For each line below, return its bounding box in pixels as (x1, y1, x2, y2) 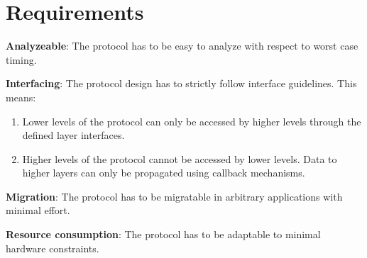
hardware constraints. (6, 240, 99, 255)
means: (6, 89, 36, 104)
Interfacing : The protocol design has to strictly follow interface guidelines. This (6, 76, 357, 91)
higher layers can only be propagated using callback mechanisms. (22, 165, 305, 180)
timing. (6, 52, 37, 67)
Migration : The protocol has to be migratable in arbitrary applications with (6, 189, 343, 203)
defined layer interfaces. (22, 128, 125, 142)
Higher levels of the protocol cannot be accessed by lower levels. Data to (22, 151, 337, 166)
